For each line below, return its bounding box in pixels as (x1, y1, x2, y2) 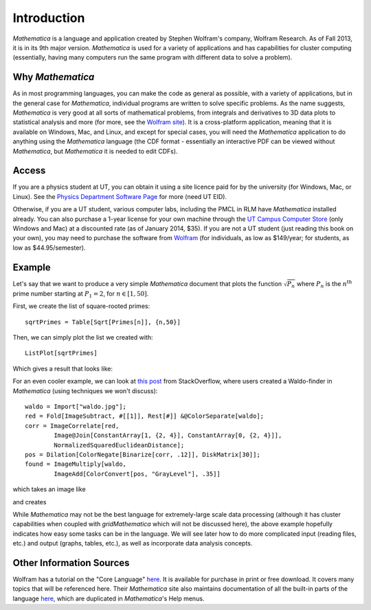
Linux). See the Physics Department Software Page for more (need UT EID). (12, 192, 227, 200)
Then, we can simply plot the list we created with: (12, 333, 153, 342)
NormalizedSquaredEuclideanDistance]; (54, 441, 185, 449)
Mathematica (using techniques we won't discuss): (12, 386, 158, 395)
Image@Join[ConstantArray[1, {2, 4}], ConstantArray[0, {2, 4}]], (54, 432, 282, 439)
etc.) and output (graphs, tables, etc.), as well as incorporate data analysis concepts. (12, 539, 253, 548)
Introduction (12, 10, 85, 25)
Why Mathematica (12, 71, 95, 83)
